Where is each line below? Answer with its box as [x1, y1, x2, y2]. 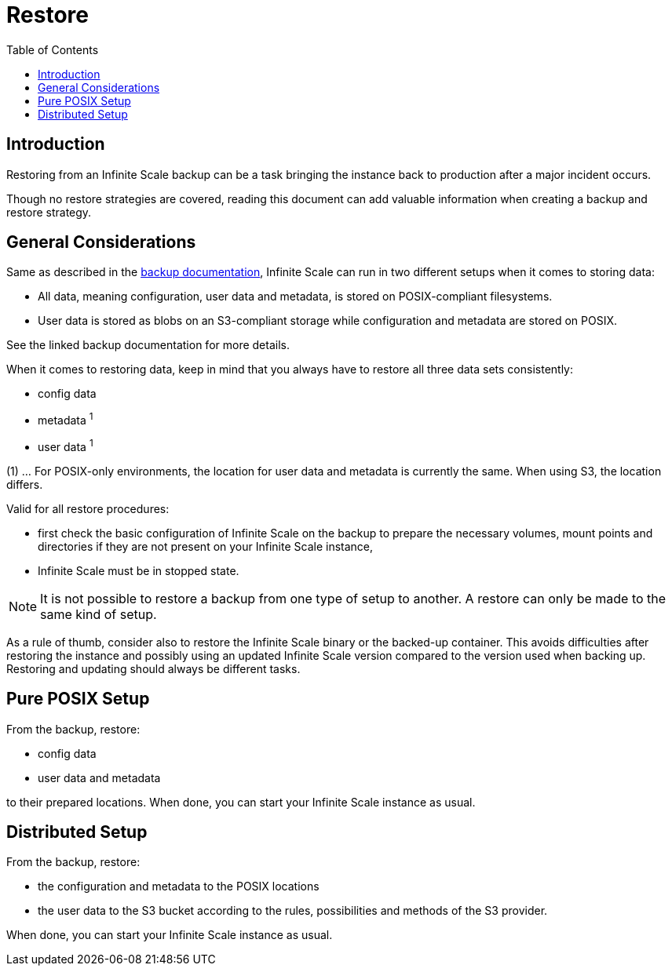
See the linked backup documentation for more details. [6, 338, 290, 352]
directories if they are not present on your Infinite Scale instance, [38, 539, 374, 553]
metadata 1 [38, 411, 93, 428]
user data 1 [38, 438, 93, 453]
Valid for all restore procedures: [6, 501, 170, 515]
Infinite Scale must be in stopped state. [38, 563, 239, 577]
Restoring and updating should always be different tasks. [6, 661, 301, 675]
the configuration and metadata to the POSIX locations [38, 879, 320, 894]
